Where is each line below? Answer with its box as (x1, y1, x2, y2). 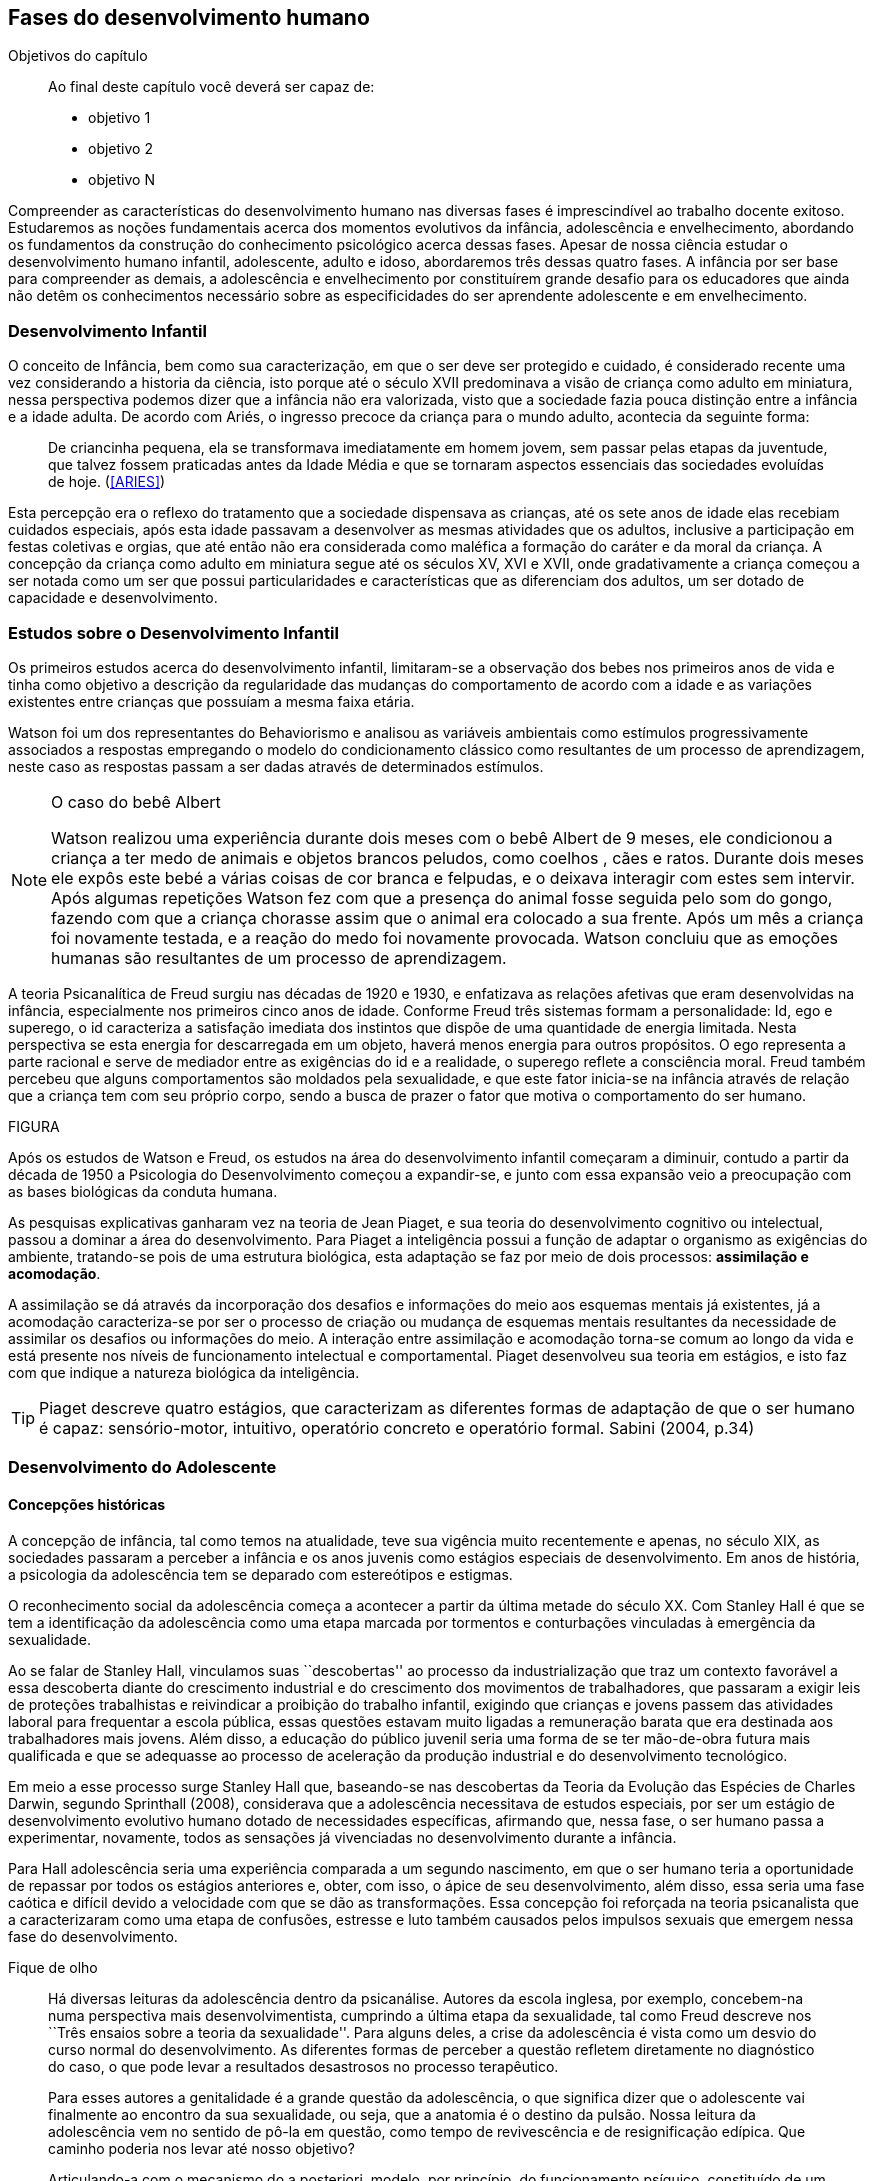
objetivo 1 (88, 109, 151, 127)
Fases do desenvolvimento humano (8, 5, 370, 30)
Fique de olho (8, 1958, 98, 1976)
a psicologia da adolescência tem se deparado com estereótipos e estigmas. (8, 1565, 513, 1583)
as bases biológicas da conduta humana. (8, 1182, 278, 1200)
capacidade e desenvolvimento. (8, 589, 218, 607)
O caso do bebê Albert (51, 791, 221, 812)
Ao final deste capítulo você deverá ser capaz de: (48, 78, 375, 96)
